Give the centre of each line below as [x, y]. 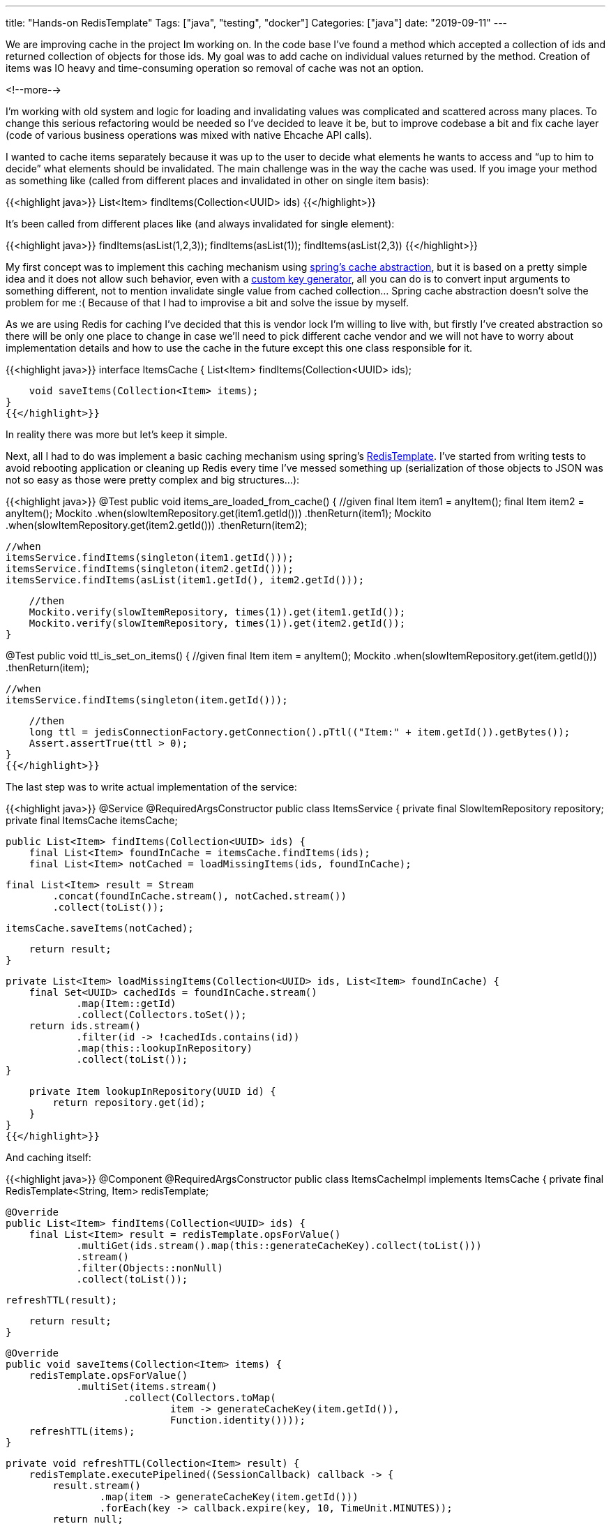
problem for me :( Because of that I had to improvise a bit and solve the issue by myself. [207, 302]
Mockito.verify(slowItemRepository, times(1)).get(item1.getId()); [217, 612]
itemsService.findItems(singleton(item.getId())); [147, 700]
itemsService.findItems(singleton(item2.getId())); [150, 569]
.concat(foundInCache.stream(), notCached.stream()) [199, 896]
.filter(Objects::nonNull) [150, 1268]
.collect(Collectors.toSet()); [161, 1015]
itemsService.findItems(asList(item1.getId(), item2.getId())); [185, 580]
